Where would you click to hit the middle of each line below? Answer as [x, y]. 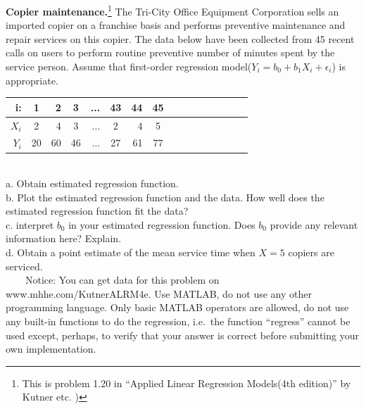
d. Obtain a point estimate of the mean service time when [131, 252]
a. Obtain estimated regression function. [92, 183]
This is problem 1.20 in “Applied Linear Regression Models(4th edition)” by [187, 383]
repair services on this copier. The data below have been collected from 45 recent [180, 38]
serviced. [24, 266]
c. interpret [30, 224]
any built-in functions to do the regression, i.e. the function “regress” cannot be [178, 321]
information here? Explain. [64, 238]
